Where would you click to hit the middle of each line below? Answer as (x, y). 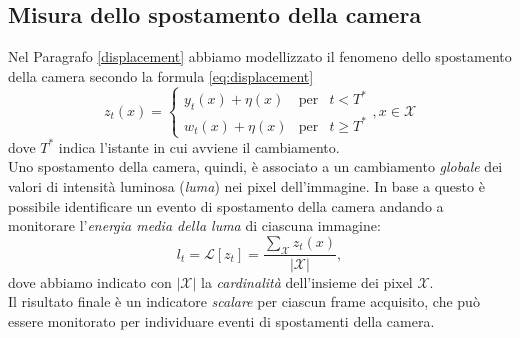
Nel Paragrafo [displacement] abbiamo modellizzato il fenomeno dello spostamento (260, 56)
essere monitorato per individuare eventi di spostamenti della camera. (221, 320)
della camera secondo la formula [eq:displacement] (161, 75)
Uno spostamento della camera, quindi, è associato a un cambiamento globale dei (255, 166)
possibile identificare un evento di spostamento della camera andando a (226, 205)
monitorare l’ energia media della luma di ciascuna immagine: (194, 225)
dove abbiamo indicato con (90, 281)
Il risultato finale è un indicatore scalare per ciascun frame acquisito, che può (244, 301)
